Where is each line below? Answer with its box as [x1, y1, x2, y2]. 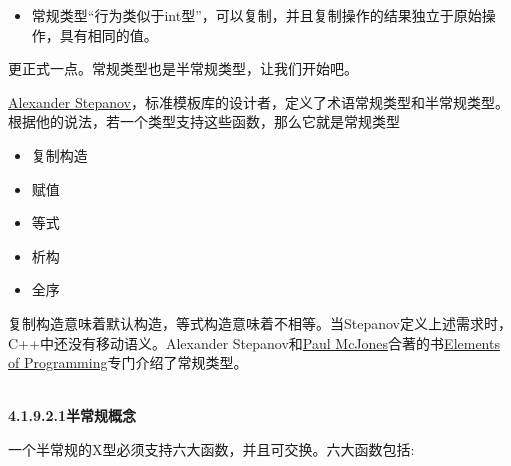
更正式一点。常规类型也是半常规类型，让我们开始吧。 [8, 58, 358, 79]
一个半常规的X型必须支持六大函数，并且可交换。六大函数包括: [8, 438, 415, 459]
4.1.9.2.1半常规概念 [8, 405, 137, 426]
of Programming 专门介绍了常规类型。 [8, 352, 248, 373]
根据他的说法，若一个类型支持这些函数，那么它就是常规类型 [8, 111, 400, 132]
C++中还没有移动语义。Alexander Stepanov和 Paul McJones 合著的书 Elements [8, 332, 500, 353]
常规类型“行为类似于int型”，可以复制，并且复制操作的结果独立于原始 [31, 5, 482, 25]
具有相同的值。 [59, 24, 158, 45]
